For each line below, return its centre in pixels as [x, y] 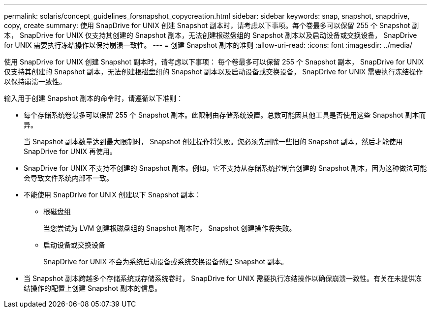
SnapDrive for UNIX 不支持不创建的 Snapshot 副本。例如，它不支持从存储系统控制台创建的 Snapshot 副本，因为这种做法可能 [225, 168]
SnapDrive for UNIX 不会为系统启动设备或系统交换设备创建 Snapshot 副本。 [166, 262]
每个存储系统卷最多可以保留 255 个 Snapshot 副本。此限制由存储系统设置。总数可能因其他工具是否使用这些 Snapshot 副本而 [225, 115]
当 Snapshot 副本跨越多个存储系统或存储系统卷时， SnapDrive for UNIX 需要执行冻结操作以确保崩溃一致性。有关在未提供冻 [223, 278]
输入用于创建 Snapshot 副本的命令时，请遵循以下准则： [94, 98]
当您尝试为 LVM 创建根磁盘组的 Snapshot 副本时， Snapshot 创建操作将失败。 [170, 228]
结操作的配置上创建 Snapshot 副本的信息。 [93, 288]
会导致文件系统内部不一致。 [68, 178]
